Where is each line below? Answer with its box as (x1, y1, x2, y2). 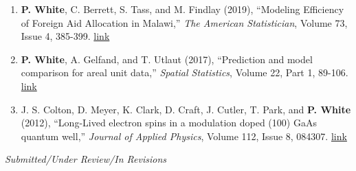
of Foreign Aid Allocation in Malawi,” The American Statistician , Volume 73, (21, 15, 348, 30)
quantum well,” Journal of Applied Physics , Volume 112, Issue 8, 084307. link (21, 128, 347, 143)
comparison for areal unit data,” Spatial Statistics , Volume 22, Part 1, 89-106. (21, 65, 348, 80)
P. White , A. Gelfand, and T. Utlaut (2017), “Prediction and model (21, 52, 313, 66)
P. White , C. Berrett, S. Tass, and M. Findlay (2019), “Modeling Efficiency (21, 2, 344, 16)
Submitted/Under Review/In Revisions (5, 152, 166, 166)
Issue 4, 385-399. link (21, 29, 110, 43)
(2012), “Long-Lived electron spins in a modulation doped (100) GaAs (21, 115, 317, 130)
